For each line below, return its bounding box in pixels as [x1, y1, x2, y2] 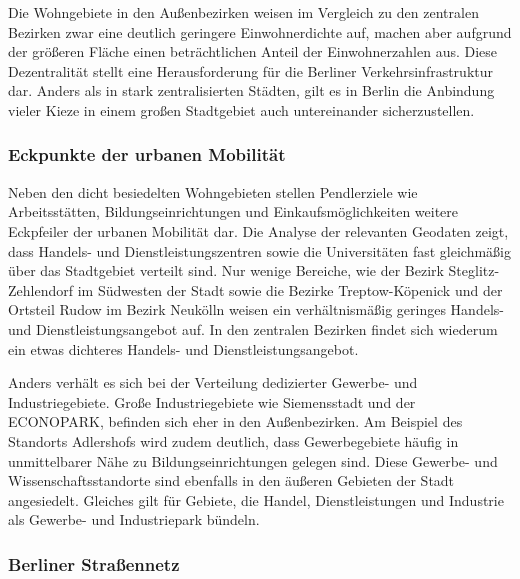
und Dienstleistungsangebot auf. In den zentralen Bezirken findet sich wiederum [8, 318, 498, 339]
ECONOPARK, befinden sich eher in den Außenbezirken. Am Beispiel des [8, 411, 463, 432]
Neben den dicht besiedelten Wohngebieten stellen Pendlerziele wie [8, 181, 418, 202]
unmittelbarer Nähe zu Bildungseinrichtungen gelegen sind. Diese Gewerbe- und [8, 450, 498, 471]
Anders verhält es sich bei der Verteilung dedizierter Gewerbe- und [8, 372, 418, 393]
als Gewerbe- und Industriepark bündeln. [8, 509, 260, 530]
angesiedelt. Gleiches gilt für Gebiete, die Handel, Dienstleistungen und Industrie [8, 489, 504, 510]
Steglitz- [448, 260, 500, 281]
